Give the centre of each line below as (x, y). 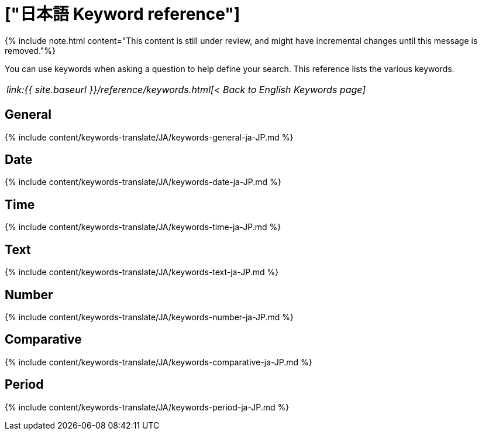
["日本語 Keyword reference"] (123, 14)
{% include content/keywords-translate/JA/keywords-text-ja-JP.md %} (142, 272)
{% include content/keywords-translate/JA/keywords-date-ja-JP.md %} (143, 182)
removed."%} (30, 50)
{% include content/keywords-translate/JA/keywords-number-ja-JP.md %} (149, 317)
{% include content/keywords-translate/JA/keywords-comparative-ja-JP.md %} (159, 362)
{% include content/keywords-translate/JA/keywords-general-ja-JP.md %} (149, 137)
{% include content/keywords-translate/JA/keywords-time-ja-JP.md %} (143, 227)
